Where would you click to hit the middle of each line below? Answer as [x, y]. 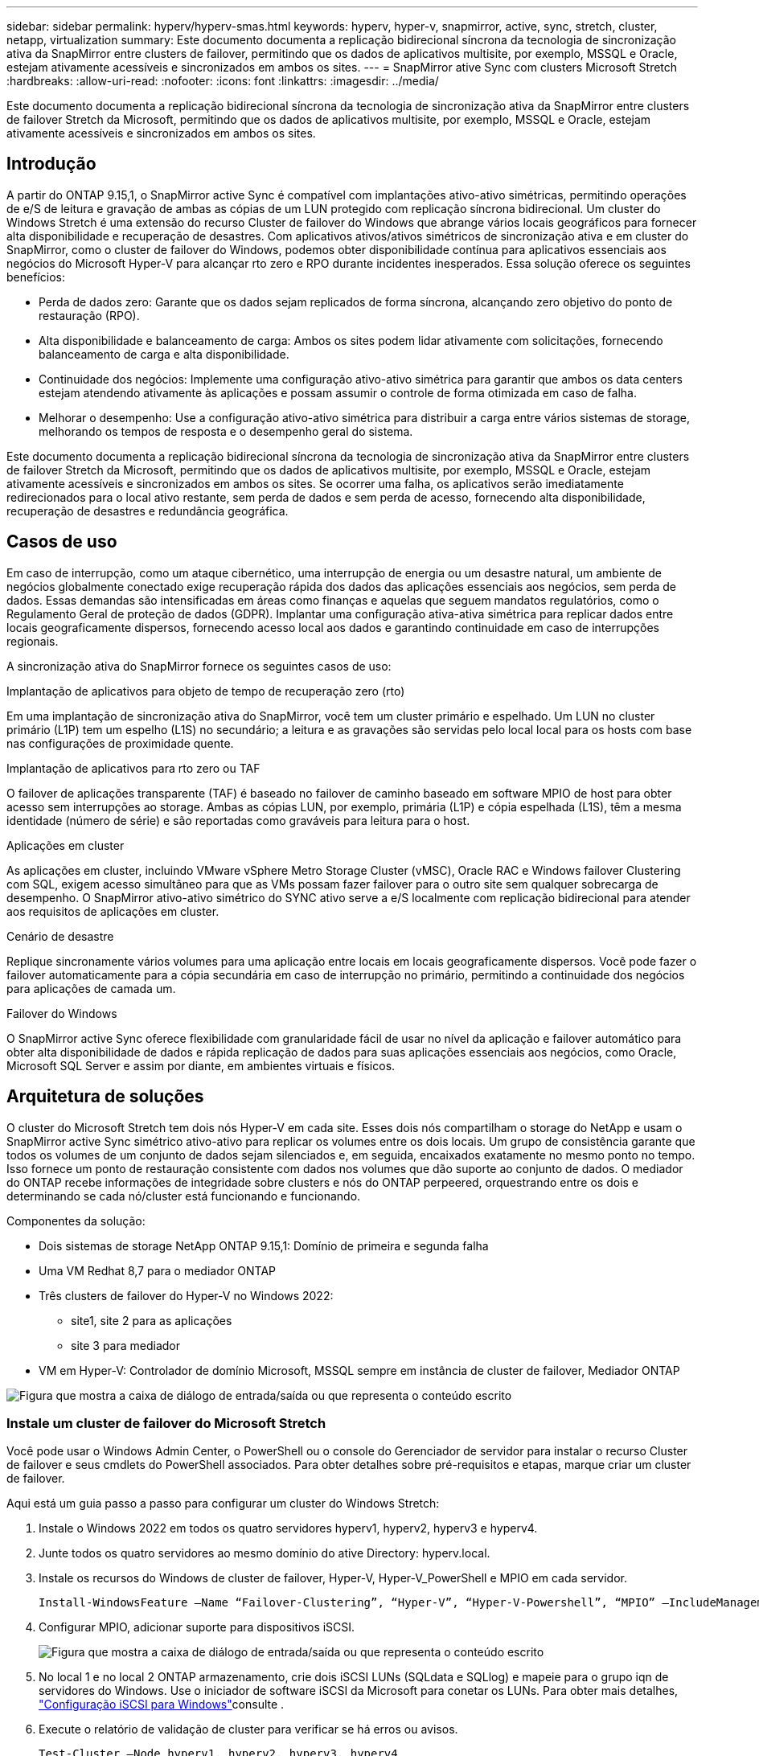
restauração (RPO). [89, 315]
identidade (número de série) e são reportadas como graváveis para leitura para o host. [238, 820]
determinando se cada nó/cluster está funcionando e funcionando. [184, 1196]
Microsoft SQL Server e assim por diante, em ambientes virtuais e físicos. [201, 1065]
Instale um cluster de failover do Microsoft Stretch [166, 1423]
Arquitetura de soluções [105, 1097]
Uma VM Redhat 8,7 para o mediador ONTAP [158, 1270]
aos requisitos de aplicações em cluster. [113, 911]
